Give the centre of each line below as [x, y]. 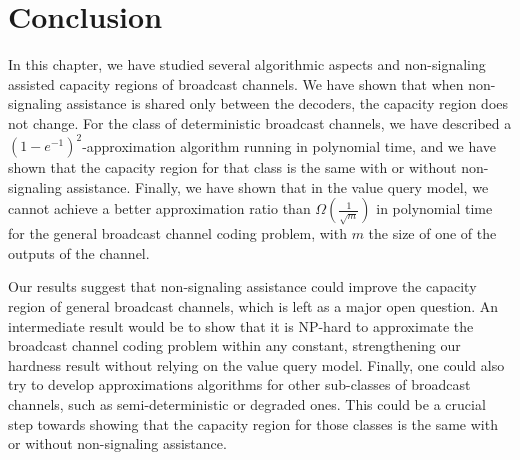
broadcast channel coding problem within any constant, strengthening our [234, 345]
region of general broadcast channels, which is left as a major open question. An [253, 305]
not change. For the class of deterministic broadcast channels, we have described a [260, 122]
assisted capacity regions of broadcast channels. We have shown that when [236, 83]
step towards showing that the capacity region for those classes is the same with [253, 423]
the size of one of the [432, 233]
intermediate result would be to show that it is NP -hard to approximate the [241, 325]
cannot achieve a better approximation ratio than [159, 208]
